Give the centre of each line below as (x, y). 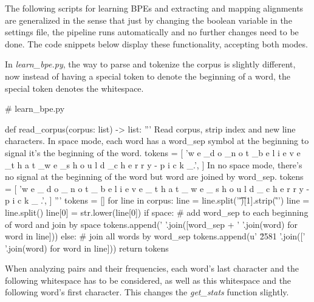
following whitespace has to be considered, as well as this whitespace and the (148, 280)
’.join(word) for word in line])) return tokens (87, 248)
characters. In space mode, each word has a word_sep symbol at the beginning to (157, 141)
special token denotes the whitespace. (74, 88)
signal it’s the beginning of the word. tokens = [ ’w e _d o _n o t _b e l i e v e (153, 152)
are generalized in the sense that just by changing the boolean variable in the (148, 20)
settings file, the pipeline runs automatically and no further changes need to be (152, 32)
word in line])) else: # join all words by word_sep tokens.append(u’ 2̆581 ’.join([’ (155, 236)
